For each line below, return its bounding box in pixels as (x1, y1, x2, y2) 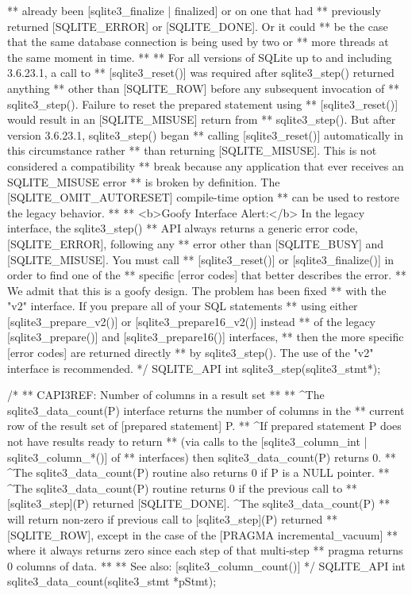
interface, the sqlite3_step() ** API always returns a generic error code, (7, 220, 358, 236)
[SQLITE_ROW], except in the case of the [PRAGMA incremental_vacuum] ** (7, 526, 398, 543)
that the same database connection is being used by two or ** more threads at (7, 33, 389, 50)
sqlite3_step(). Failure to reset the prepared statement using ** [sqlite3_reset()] (7, 95, 399, 112)
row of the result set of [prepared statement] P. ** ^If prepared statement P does (7, 417, 402, 434)
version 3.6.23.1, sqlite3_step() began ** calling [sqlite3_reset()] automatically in (7, 126, 404, 143)
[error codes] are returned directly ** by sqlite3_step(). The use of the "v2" (7, 344, 374, 361)
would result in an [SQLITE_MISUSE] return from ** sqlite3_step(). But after (7, 111, 396, 128)
